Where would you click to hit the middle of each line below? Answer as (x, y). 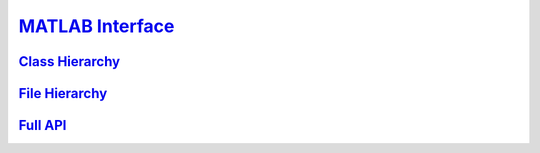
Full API (42, 125)
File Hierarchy (63, 93)
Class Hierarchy (69, 61)
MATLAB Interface (96, 26)
